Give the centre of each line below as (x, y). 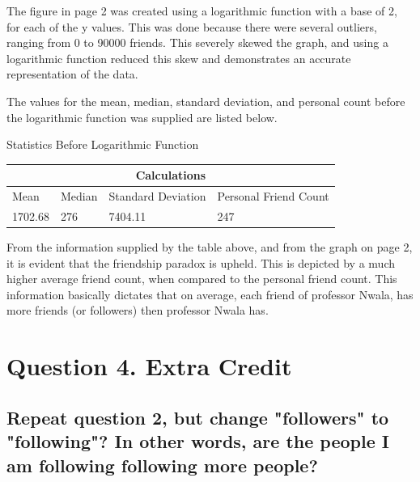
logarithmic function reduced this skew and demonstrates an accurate (179, 58)
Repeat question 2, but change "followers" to (198, 417)
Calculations (171, 175)
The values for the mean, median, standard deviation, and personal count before (206, 101)
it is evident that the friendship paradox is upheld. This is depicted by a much (201, 262)
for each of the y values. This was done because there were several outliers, (192, 26)
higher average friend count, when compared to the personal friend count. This (202, 279)
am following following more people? (162, 465)
